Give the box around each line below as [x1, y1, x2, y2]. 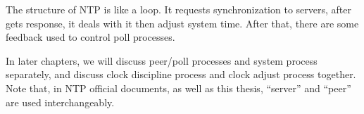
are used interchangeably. [6, 94, 115, 109]
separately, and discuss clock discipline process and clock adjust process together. [6, 67, 356, 82]
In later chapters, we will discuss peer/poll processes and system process [6, 53, 318, 68]
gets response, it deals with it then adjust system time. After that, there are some [6, 15, 359, 30]
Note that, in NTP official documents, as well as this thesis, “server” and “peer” [6, 80, 351, 95]
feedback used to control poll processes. [6, 30, 175, 44]
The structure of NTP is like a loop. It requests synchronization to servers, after [6, 2, 351, 16]
